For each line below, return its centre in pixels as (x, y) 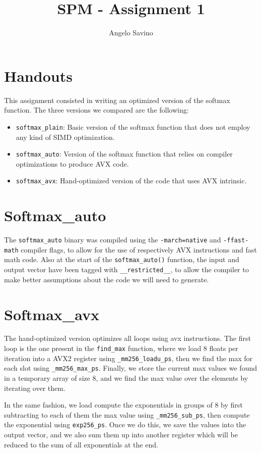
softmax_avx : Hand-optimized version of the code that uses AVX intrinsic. (131, 181)
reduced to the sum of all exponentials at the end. (81, 444)
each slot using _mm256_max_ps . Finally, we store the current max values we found (131, 368)
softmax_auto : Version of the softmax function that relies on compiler (124, 154)
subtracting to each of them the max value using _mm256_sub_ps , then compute (127, 414)
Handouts (38, 75)
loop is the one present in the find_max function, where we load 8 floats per (121, 348)
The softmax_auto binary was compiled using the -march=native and (113, 240)
